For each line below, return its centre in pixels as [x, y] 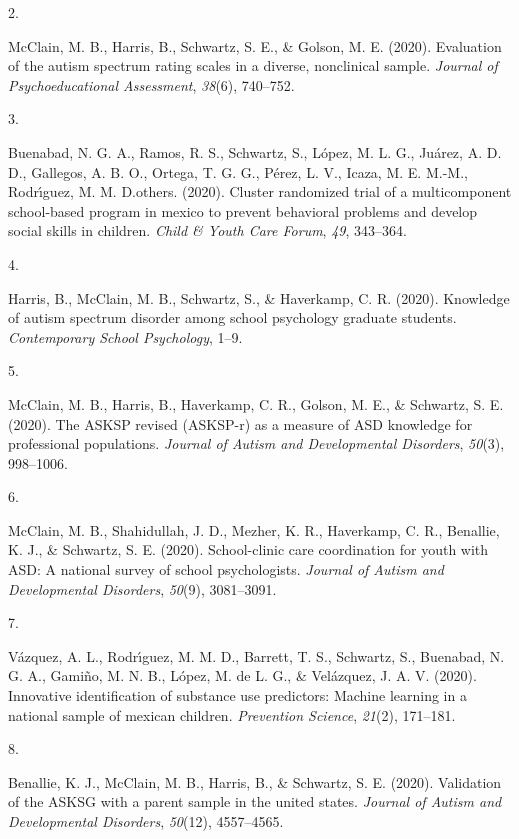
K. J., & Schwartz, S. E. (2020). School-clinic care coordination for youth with [248, 549]
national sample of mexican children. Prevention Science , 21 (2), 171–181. [232, 714]
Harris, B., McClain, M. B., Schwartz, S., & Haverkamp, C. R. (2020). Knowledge [259, 297]
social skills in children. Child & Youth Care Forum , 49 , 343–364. [207, 230]
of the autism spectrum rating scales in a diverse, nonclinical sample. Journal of [253, 65]
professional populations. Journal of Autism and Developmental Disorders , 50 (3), [256, 443]
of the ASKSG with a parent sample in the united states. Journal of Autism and [255, 801]
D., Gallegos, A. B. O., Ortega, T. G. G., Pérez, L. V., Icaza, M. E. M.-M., [238, 171]
